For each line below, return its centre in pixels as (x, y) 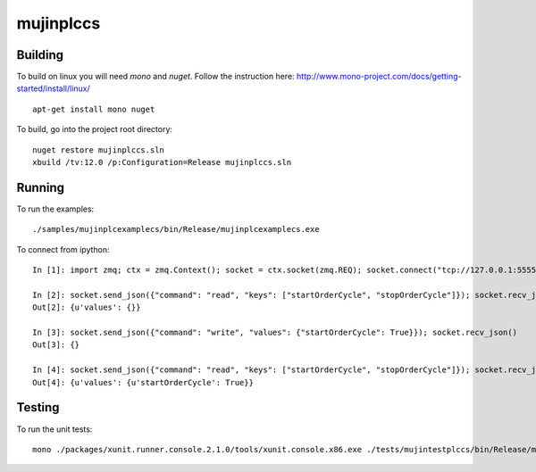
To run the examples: (55, 209)
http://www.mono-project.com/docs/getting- (379, 77)
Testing (38, 407)
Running (41, 187)
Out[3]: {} (56, 345)
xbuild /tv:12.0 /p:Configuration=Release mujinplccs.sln (162, 162)
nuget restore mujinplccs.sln (99, 150)
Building (40, 55)
